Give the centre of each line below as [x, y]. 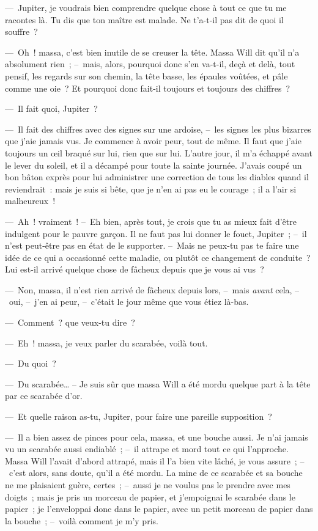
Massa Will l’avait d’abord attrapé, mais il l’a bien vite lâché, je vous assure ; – [155, 460]
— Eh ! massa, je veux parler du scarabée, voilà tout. [106, 342]
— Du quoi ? [31, 363]
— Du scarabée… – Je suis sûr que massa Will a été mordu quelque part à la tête [158, 383]
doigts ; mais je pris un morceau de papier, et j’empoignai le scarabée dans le [150, 496]
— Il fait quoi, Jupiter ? [51, 108]
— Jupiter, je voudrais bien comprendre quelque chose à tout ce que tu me [146, 7]
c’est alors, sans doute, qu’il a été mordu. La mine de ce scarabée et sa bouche [156, 473]
